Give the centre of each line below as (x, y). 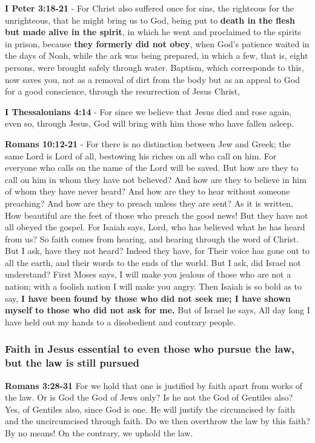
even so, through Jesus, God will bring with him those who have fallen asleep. (150, 123)
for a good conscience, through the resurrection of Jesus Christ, (123, 91)
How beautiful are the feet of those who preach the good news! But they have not (157, 215)
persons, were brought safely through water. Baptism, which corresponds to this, (154, 67)
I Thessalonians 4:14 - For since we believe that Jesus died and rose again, (148, 111)
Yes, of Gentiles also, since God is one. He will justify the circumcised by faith (150, 409)
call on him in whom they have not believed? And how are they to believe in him (156, 179)
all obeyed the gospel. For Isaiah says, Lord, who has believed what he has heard (155, 227)
